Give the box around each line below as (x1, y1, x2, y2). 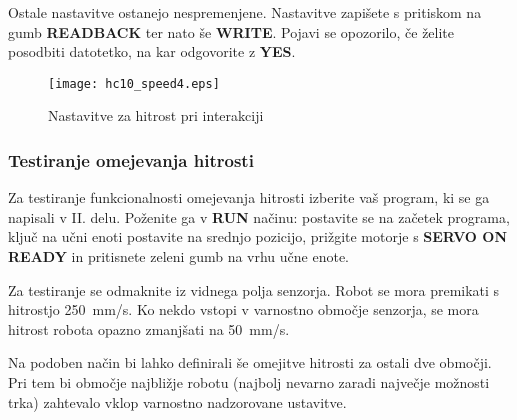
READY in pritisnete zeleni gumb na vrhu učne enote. (8, 246, 350, 267)
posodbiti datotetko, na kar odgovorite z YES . (8, 41, 296, 62)
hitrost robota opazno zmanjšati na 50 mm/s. (8, 318, 290, 339)
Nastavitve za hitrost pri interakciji (48, 105, 264, 126)
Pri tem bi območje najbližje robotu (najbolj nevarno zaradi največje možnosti (8, 372, 490, 392)
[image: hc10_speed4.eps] (48, 76, 220, 91)
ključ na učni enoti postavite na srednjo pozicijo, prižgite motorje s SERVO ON (8, 226, 508, 247)
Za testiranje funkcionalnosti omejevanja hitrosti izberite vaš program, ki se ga (8, 187, 490, 208)
